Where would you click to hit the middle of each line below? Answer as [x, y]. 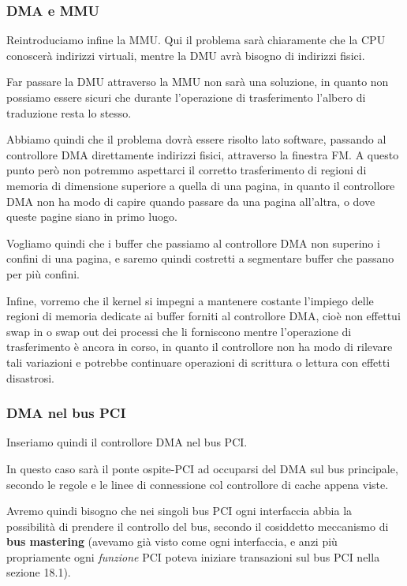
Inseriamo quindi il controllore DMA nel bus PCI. [127, 442]
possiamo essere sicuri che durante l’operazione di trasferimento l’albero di [186, 97]
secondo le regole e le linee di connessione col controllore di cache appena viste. [198, 484]
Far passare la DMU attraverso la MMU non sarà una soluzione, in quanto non [198, 82]
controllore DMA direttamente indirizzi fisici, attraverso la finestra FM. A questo [203, 154]
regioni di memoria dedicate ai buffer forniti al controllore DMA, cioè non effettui [203, 316]
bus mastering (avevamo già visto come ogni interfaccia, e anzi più [172, 541]
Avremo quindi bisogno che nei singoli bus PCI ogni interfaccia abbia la [179, 511]
